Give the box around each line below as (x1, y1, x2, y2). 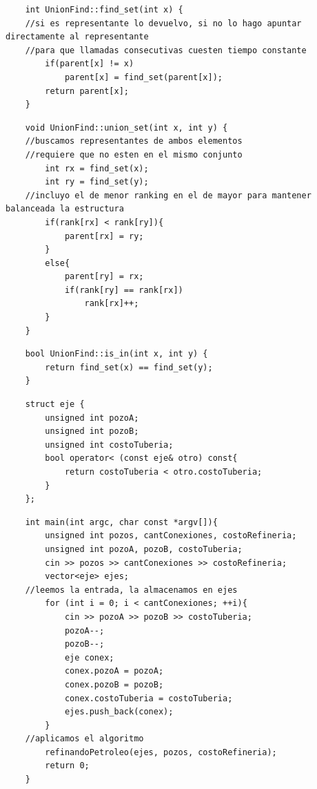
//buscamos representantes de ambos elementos (25, 136, 243, 146)
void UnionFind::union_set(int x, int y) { (25, 122, 228, 133)
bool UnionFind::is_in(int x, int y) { (25, 349, 208, 359)
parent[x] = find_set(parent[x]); (64, 72, 223, 82)
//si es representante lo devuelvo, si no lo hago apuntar (25, 18, 302, 28)
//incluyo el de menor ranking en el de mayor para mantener (25, 190, 311, 200)
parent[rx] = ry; (64, 231, 144, 241)
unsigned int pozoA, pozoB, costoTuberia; (45, 544, 243, 554)
